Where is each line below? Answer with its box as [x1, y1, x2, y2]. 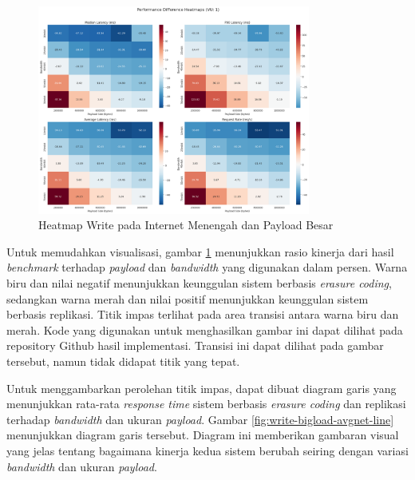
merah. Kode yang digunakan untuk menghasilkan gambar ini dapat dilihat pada [6, 321, 403, 338]
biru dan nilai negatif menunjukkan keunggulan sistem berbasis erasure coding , [6, 275, 392, 292]
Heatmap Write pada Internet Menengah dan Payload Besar [38, 216, 334, 233]
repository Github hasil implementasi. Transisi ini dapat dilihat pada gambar [6, 337, 384, 354]
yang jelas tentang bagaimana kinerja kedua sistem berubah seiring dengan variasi [6, 442, 409, 458]
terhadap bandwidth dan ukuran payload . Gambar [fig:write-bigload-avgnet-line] [6, 411, 394, 427]
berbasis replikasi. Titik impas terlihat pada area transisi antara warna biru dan [6, 306, 399, 323]
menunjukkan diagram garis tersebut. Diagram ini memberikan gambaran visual [6, 426, 399, 443]
